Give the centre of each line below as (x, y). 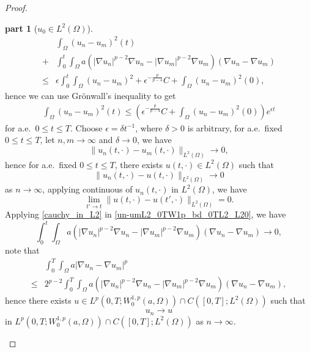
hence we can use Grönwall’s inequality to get (90, 96)
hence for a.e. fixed (41, 164)
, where (149, 127)
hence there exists (38, 300)
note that (22, 250)
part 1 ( (21, 28)
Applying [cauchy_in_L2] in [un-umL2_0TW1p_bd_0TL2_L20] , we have (146, 214)
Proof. (16, 7)
